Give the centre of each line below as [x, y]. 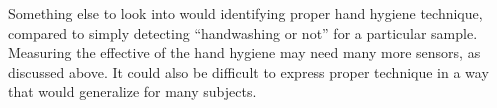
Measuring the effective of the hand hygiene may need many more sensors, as [244, 52]
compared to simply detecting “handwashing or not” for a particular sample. [243, 32]
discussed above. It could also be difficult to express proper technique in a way [248, 71]
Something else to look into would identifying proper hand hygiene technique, [245, 13]
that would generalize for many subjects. [132, 91]
